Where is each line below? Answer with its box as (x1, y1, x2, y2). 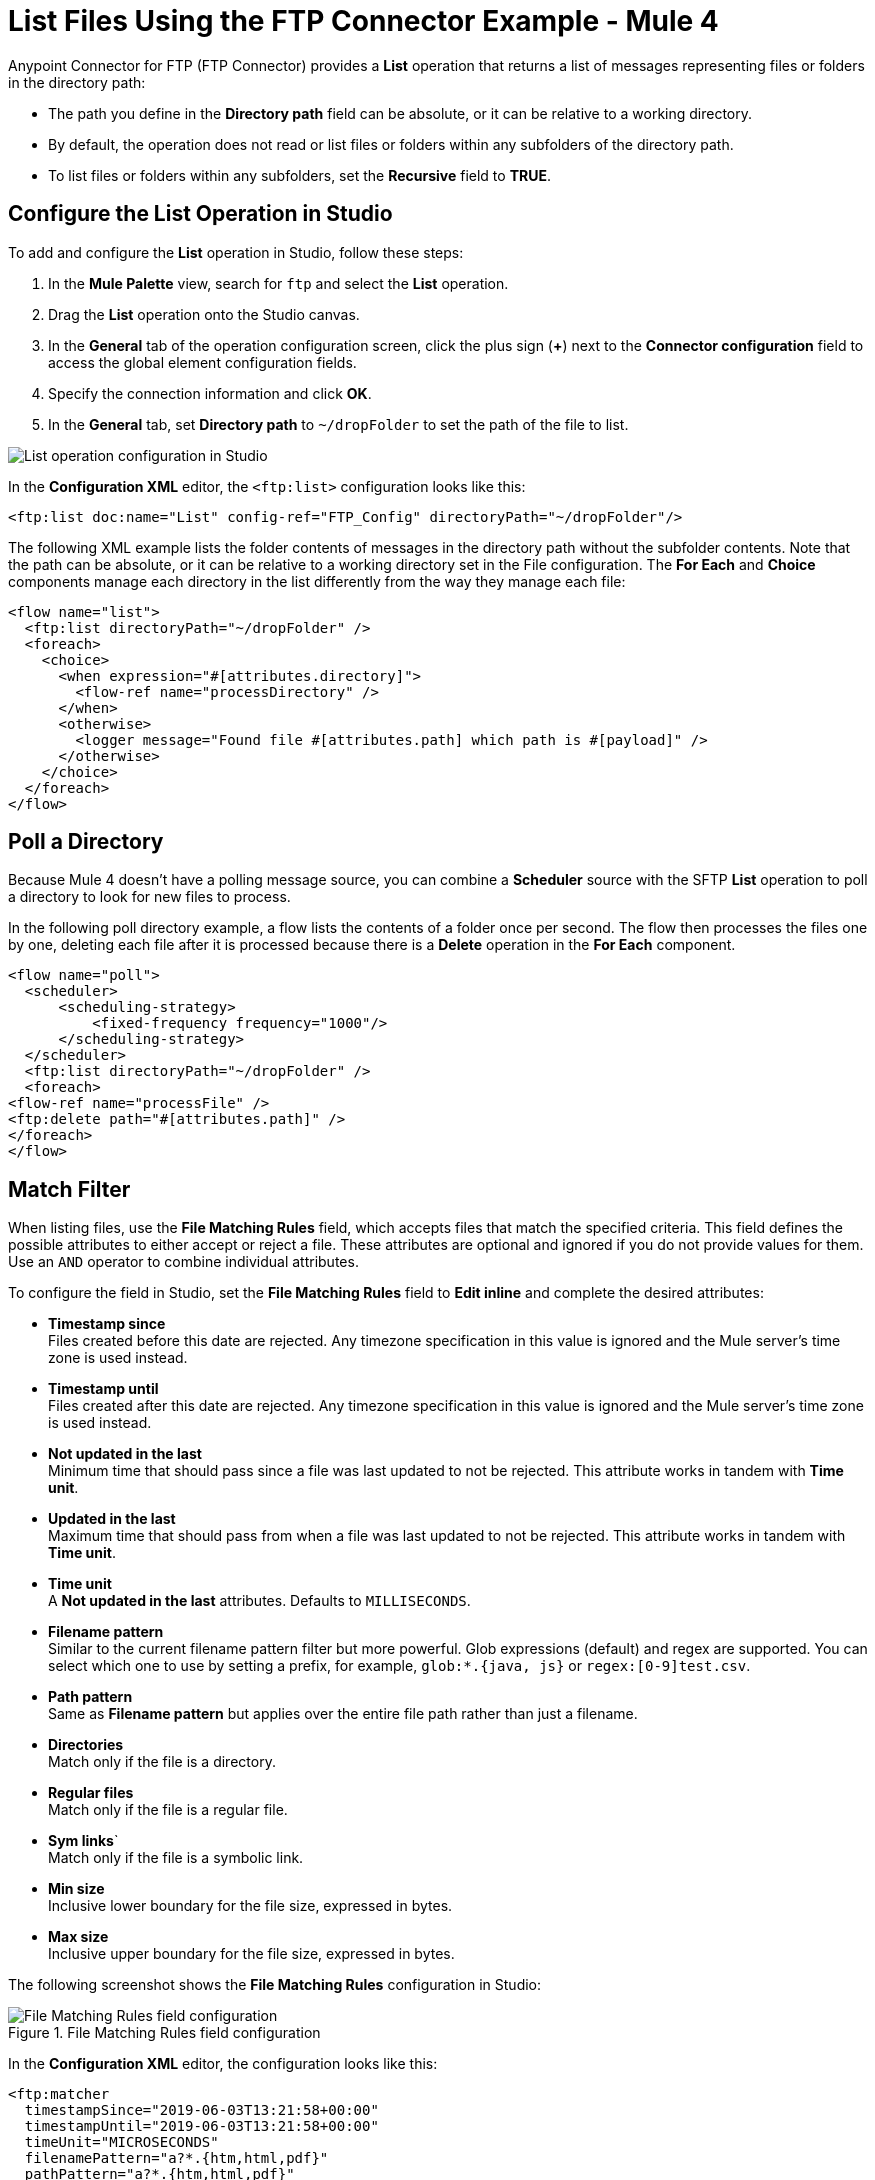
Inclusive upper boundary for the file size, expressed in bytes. (48, 1945, 455, 1963)
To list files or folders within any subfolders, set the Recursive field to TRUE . (48, 166, 551, 184)
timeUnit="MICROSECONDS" (24, 2134, 219, 2151)
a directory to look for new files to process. (8, 888, 291, 906)
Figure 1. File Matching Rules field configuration (8, 2024, 321, 2042)
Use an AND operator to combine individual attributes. (8, 1253, 359, 1271)
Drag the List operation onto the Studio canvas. (48, 305, 360, 323)
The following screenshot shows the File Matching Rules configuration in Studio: (8, 1976, 542, 1994)
